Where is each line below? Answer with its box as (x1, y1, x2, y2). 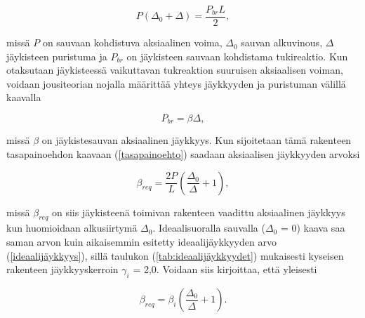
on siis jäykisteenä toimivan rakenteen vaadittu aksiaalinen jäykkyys (52, 204, 345, 219)
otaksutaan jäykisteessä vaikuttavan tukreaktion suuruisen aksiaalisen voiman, (6, 62, 343, 77)
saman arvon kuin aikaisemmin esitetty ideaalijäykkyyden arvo (6, 234, 277, 249)
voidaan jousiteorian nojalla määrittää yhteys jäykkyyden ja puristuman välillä (6, 76, 346, 91)
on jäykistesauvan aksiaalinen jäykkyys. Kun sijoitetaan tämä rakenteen (41, 133, 352, 147)
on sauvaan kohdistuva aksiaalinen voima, (42, 35, 223, 50)
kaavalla (6, 90, 41, 105)
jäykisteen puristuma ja (6, 48, 107, 63)
